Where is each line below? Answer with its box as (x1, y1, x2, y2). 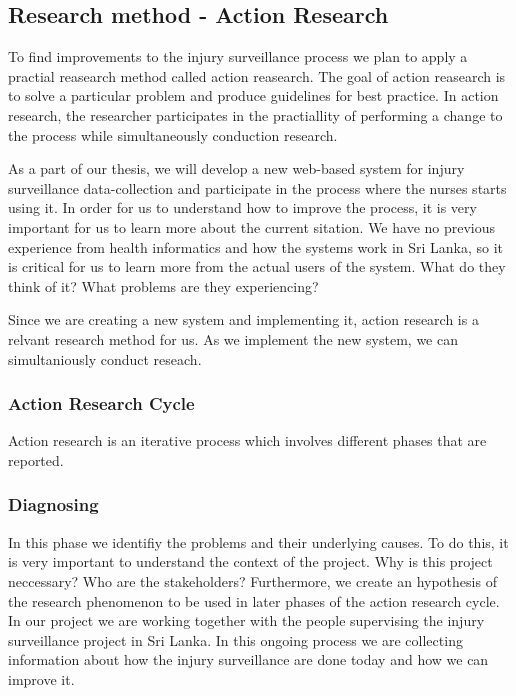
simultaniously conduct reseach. (8, 348, 202, 369)
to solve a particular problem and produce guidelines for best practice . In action (8, 85, 499, 106)
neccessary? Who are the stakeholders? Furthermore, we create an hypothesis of (8, 570, 497, 591)
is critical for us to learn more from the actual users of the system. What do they (8, 256, 506, 277)
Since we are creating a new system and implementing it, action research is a (8, 309, 479, 330)
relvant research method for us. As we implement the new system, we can (8, 328, 459, 349)
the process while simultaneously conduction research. (8, 124, 338, 145)
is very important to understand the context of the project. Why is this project (8, 551, 493, 572)
